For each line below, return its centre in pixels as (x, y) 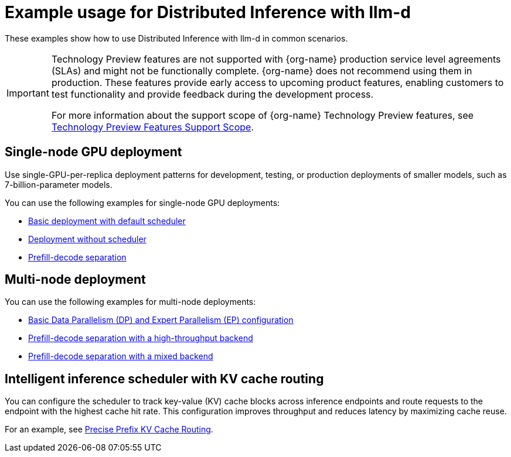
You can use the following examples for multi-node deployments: (130, 302)
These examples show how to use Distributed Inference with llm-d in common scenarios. (176, 38)
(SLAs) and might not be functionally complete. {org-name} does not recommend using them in (262, 71)
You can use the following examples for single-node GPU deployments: (142, 202)
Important (28, 93)
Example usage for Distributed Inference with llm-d (208, 12)
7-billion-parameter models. (59, 184)
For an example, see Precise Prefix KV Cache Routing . (109, 429)
